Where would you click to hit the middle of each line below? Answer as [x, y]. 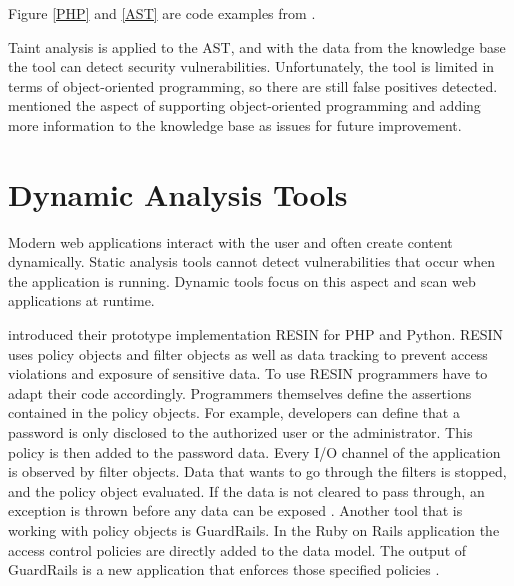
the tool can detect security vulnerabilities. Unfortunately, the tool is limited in [251, 66]
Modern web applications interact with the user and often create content [230, 241]
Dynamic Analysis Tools [178, 193]
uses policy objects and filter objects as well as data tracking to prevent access [248, 353]
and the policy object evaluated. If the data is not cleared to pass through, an [246, 490]
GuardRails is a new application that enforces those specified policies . [224, 569]
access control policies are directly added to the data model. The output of [237, 549]
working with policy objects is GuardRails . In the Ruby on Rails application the [254, 530]
